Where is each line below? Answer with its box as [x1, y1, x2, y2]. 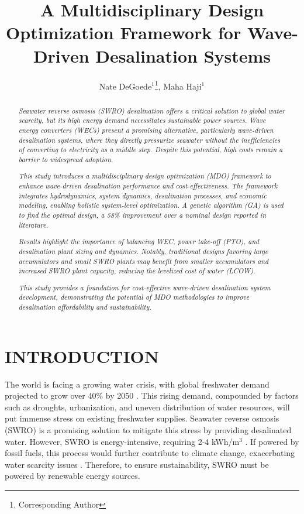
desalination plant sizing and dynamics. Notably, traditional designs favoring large [18, 246, 268, 256]
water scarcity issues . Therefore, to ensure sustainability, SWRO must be [5, 458, 269, 470]
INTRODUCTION [5, 344, 160, 368]
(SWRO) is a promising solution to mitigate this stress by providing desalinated [5, 424, 292, 436]
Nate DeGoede [99, 80, 152, 92]
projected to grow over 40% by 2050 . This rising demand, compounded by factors [5, 389, 299, 402]
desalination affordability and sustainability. [18, 302, 151, 312]
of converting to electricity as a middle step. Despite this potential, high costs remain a [18, 145, 283, 155]
